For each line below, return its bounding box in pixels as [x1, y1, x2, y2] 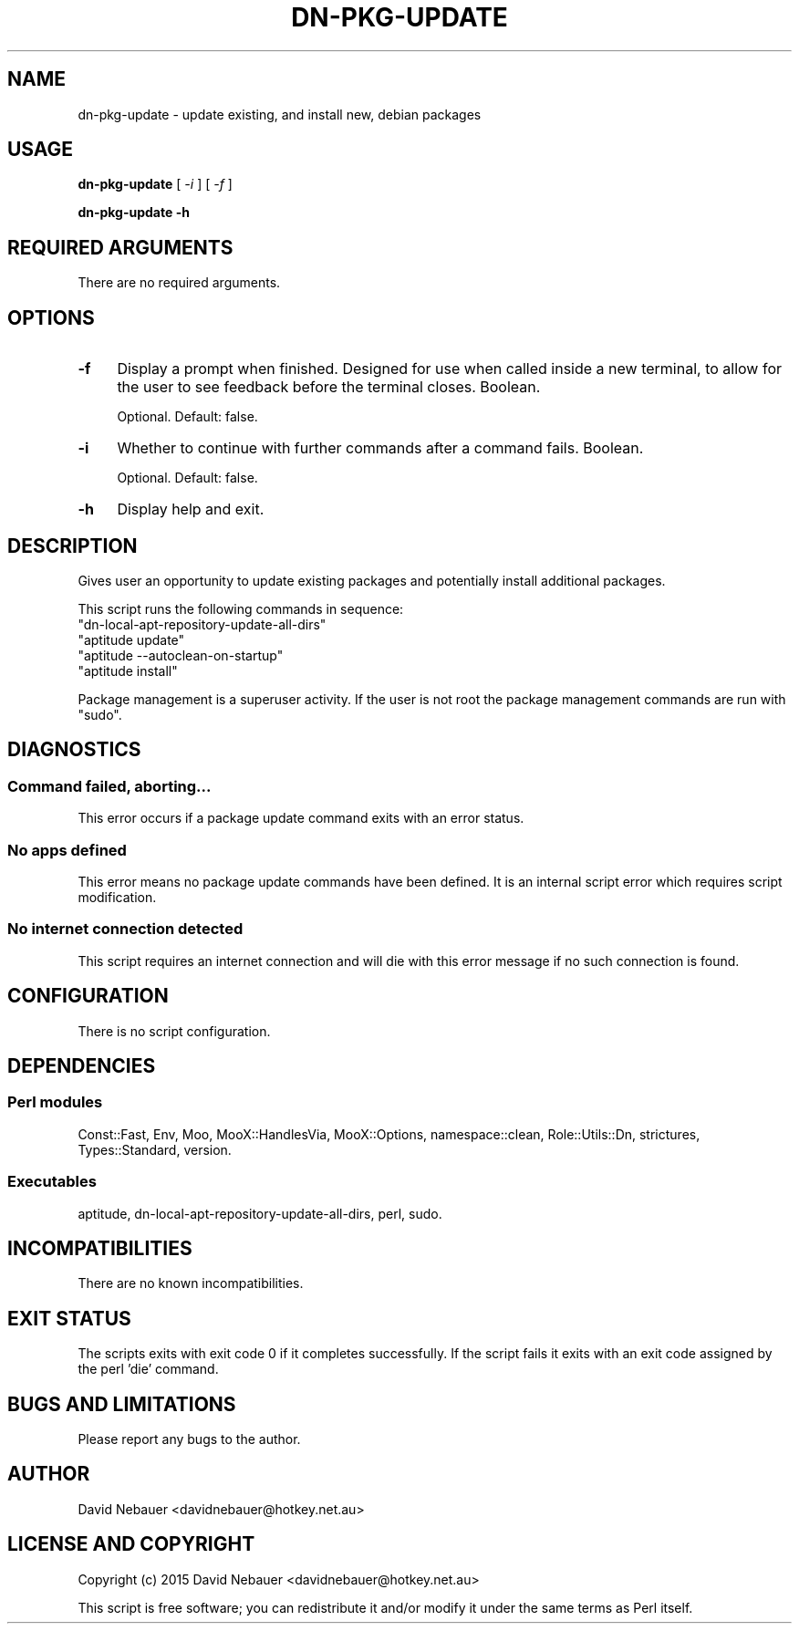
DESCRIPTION [7, 534, 138, 557]
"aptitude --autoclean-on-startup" [78, 647, 284, 663]
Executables [7, 1172, 97, 1191]
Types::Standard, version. [78, 1141, 232, 1158]
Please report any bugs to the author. [78, 1431, 301, 1448]
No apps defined [7, 840, 127, 859]
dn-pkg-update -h [78, 204, 190, 221]
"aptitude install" [78, 662, 178, 679]
